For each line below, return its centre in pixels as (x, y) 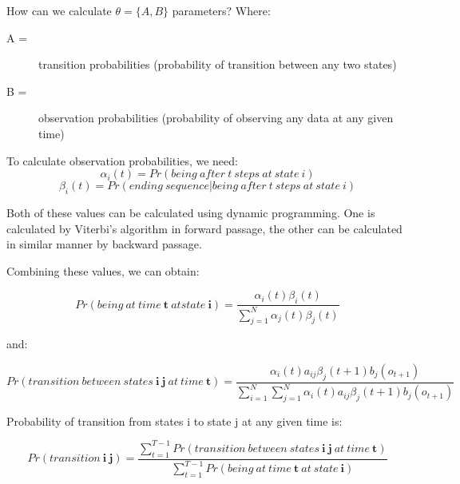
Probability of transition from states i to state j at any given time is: (174, 421)
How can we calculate (59, 10)
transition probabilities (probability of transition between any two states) (218, 64)
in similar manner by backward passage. (104, 244)
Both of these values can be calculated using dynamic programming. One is (191, 212)
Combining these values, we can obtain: (103, 270)
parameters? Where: (221, 10)
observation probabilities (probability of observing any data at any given (216, 118)
